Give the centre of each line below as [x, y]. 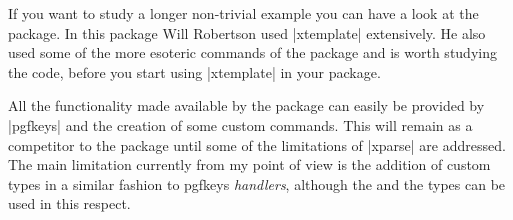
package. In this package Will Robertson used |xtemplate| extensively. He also [247, 32]
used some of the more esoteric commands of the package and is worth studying [252, 52]
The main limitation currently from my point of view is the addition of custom [249, 164]
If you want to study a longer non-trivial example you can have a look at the [243, 13]
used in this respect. [69, 203]
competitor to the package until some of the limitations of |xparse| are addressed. [257, 144]
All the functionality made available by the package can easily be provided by [246, 105]
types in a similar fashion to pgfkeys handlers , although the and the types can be [257, 183]
